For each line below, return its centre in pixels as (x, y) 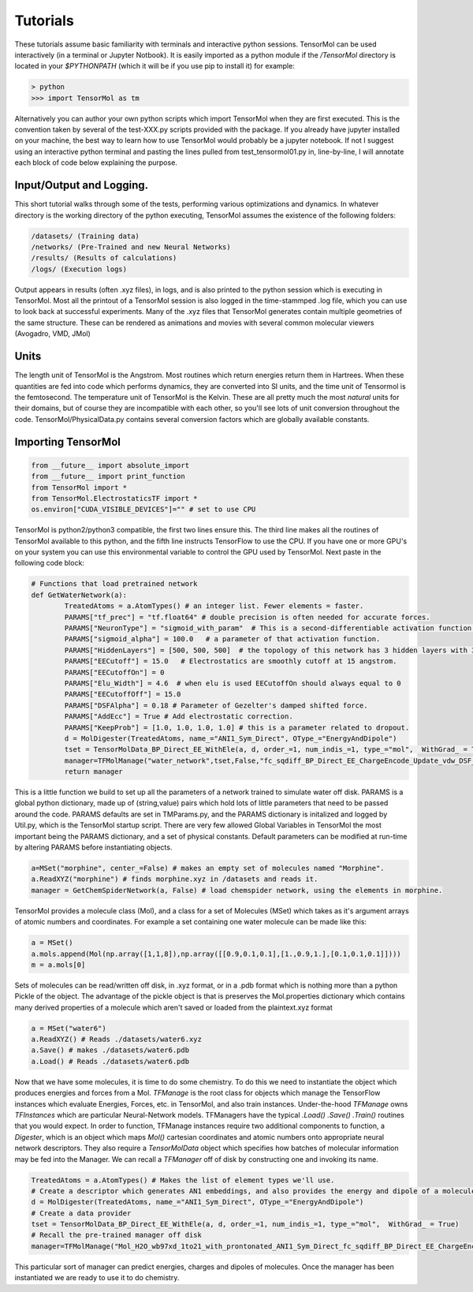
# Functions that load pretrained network (114, 584)
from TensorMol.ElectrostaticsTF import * (114, 498)
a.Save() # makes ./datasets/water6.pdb (110, 1050)
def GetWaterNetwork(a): (79, 595)
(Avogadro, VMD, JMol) (52, 334)
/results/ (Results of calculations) (104, 258)
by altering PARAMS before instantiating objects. (93, 847)
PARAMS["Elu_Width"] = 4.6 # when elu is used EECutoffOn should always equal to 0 (233, 683)
